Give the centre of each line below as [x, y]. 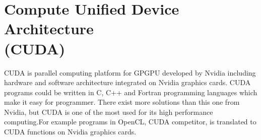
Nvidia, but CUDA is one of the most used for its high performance [109, 112]
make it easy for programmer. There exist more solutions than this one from [122, 102]
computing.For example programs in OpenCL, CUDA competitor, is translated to [130, 122]
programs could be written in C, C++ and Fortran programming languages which [131, 92]
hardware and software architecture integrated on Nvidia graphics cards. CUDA [127, 82]
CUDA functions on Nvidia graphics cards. [70, 132]
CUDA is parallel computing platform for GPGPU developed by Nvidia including [130, 72]
